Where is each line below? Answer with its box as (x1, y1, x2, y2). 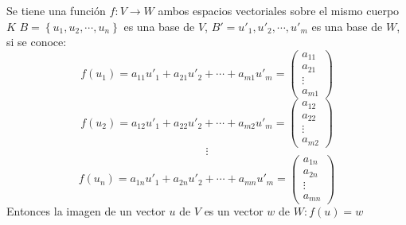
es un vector (204, 203, 264, 219)
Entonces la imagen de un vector (6, 203, 166, 219)
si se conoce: (6, 33, 67, 50)
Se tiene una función (6, 2, 106, 18)
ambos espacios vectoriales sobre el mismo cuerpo (158, 2, 400, 18)
